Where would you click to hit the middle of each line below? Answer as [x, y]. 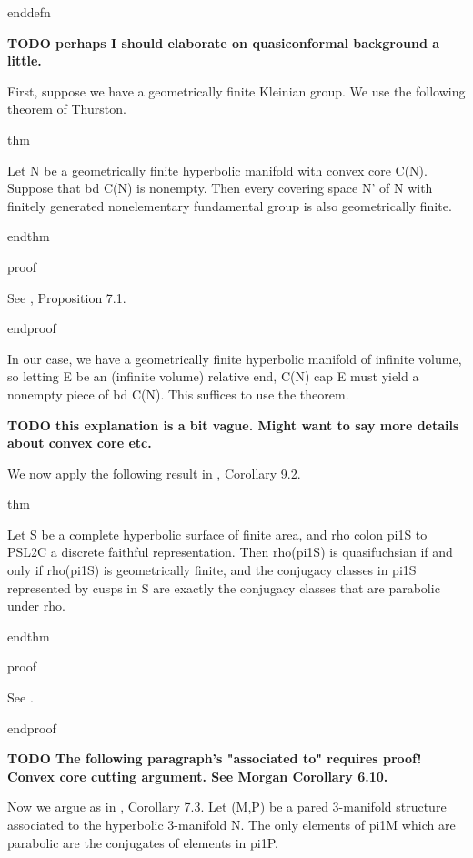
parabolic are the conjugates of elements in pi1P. [143, 842]
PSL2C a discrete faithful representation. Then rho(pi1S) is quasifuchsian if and [230, 552]
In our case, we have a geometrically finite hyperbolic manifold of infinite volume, [235, 358]
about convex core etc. [80, 443]
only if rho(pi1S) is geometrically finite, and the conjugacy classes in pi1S [212, 570]
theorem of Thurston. [67, 109]
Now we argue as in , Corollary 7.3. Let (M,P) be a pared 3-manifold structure [227, 807]
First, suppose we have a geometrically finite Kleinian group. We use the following [236, 91]
